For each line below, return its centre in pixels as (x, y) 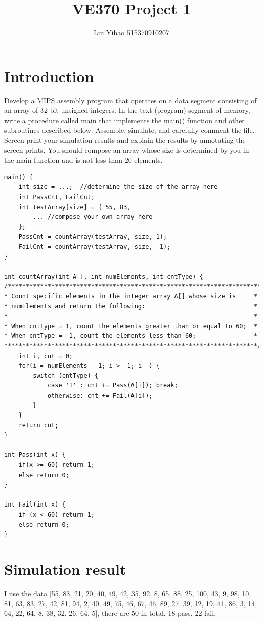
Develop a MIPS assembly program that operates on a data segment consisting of (130, 100)
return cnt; (38, 425)
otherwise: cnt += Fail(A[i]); (100, 395)
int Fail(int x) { (35, 505)
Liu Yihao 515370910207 (131, 33)
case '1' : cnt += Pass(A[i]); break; (113, 386)
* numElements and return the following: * (131, 306)
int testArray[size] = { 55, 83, (75, 207)
